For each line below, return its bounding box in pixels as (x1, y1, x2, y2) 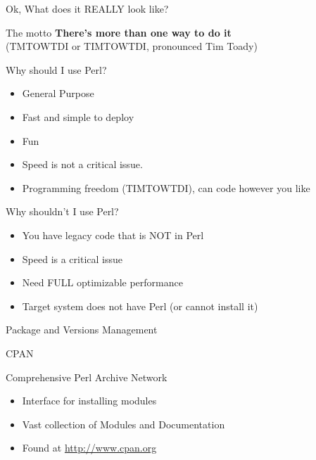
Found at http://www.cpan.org (22, 440, 157, 455)
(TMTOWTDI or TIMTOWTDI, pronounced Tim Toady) (6, 39, 258, 53)
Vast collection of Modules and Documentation (22, 416, 225, 431)
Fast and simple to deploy (22, 109, 134, 124)
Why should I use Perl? (6, 62, 107, 77)
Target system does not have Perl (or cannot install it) (22, 298, 258, 313)
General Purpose (22, 86, 94, 101)
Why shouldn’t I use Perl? (6, 204, 119, 219)
